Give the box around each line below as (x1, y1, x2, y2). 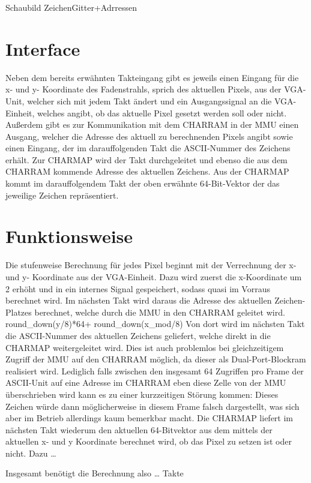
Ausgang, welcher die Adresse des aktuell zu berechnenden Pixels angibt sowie (5, 130, 293, 142)
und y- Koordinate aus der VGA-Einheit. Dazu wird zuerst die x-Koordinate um (5, 270, 302, 283)
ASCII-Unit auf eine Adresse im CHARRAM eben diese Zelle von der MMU (5, 376, 286, 389)
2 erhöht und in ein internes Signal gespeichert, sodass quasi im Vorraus (5, 282, 270, 295)
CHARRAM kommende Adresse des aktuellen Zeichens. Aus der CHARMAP (5, 165, 289, 178)
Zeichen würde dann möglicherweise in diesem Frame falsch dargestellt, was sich (5, 400, 300, 412)
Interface (5, 36, 80, 61)
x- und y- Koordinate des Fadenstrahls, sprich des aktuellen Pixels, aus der (5, 83, 282, 95)
